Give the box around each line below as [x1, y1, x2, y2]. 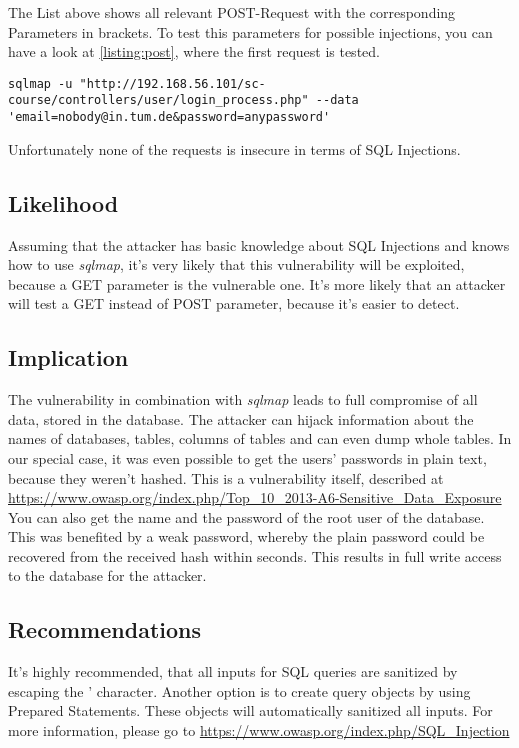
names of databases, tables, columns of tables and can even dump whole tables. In [8, 428, 512, 449]
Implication [8, 342, 129, 373]
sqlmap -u [8, 76, 73, 91]
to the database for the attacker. [8, 565, 207, 586]
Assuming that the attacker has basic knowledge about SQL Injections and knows [8, 234, 510, 255]
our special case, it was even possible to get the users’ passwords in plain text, [8, 447, 487, 468]
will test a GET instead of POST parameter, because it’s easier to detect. [8, 293, 460, 314]
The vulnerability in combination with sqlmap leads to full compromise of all [8, 389, 478, 410]
